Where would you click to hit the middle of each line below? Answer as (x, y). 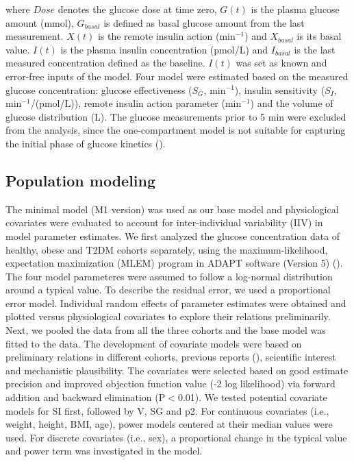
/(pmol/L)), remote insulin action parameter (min (136, 103)
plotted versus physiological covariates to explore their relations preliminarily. (168, 316)
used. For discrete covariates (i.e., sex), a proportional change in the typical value (176, 437)
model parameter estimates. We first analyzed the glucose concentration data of (173, 235)
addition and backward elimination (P (86, 397)
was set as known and (281, 63)
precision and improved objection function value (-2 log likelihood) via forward (170, 384)
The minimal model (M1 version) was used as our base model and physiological (172, 209)
